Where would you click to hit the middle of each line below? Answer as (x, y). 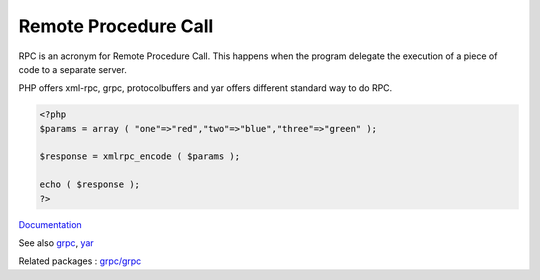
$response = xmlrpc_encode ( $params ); (139, 156)
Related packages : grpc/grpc (80, 261)
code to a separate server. (72, 69)
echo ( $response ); (89, 184)
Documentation (50, 224)
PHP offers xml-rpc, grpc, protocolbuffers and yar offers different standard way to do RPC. (205, 88)
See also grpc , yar (56, 243)
